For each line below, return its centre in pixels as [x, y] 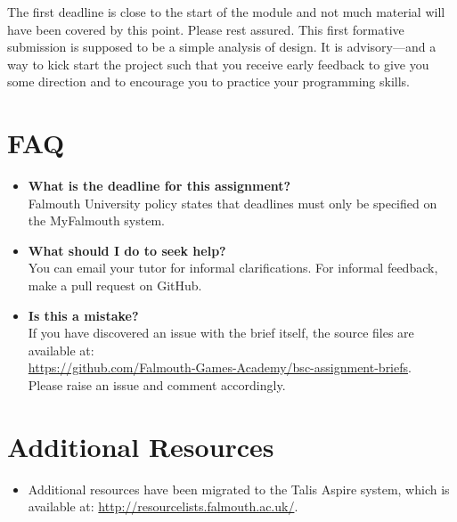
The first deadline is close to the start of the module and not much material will [226, 12]
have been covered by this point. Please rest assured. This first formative [206, 29]
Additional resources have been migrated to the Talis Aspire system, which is [239, 489]
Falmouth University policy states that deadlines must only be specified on [233, 203]
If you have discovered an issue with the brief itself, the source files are [221, 333]
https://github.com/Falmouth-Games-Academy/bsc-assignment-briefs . [220, 367]
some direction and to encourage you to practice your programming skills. [208, 82]
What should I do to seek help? [127, 250]
